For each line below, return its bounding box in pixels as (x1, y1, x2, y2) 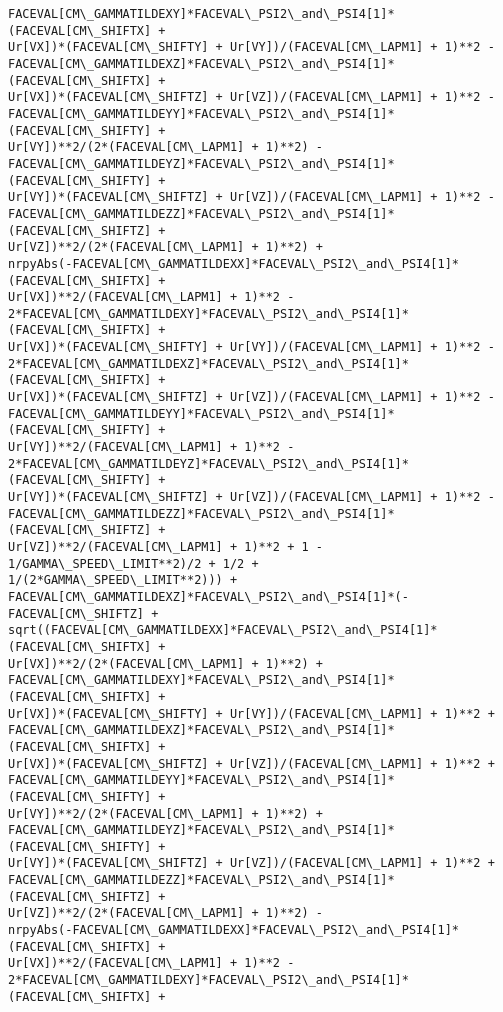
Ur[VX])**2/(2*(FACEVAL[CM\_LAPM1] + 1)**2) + (8, 656, 323, 671)
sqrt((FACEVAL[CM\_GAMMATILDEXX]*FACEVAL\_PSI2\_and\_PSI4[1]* (8, 623, 438, 638)
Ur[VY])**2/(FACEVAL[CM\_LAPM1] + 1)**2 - (8, 440, 295, 455)
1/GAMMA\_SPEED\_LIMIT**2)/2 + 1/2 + (8, 556, 259, 571)
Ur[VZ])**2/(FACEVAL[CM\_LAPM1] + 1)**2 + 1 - (8, 540, 323, 554)
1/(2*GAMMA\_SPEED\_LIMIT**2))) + (8, 573, 238, 588)
